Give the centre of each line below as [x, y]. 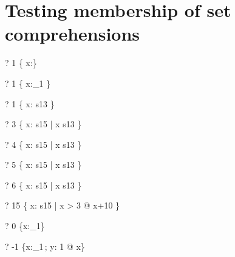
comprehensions [73, 34]
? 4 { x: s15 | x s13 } [43, 144]
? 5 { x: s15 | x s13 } [43, 165]
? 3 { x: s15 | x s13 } [43, 124]
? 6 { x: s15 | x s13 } [43, 185]
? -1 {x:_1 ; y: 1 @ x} [45, 246]
